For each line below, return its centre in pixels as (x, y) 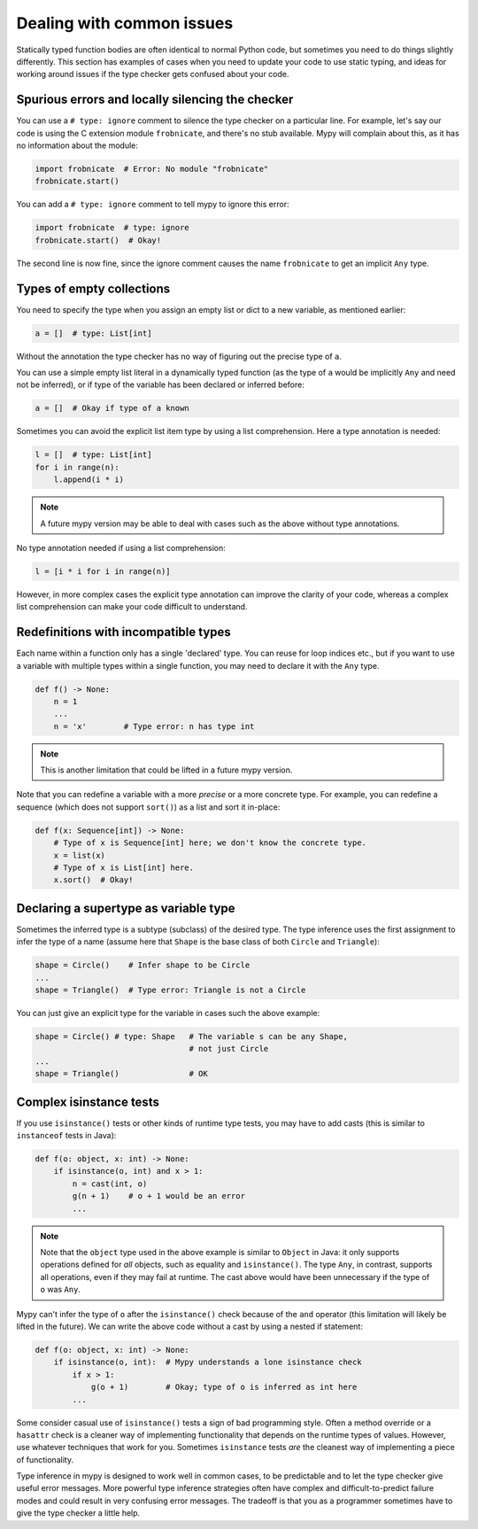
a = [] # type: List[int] (93, 333)
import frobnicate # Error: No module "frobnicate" (152, 169)
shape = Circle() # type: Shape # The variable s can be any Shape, (192, 1037)
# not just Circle (229, 1049)
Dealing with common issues (125, 23)
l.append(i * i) (89, 480)
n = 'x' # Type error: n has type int (154, 726)
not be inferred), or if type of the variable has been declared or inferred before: (160, 384)
